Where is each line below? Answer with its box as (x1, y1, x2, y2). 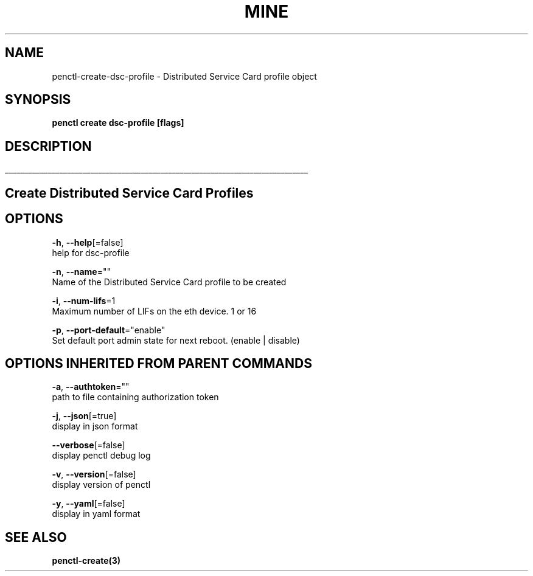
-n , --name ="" (52, 266, 111, 277)
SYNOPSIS (5, 92, 71, 108)
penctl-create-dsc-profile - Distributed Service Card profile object (52, 71, 317, 82)
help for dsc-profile (52, 247, 130, 258)
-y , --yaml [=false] (52, 498, 125, 509)
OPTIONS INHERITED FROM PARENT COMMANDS (5, 355, 312, 371)
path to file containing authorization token (52, 392, 219, 403)
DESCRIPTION (5, 138, 92, 154)
